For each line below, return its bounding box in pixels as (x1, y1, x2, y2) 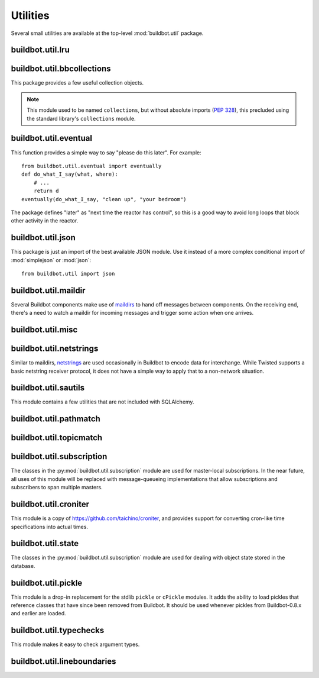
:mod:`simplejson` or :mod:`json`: (11, 256, 92, 263)
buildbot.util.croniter (11, 499, 90, 509)
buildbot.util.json (11, 233, 76, 243)
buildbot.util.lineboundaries (11, 657, 116, 667)
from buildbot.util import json (21, 270, 115, 277)
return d (33, 188, 59, 195)
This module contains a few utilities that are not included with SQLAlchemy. (11, 398, 194, 405)
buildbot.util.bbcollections (11, 64, 111, 74)
